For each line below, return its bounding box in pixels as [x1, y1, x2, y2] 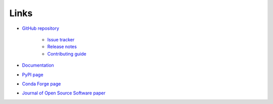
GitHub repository [22, 25, 59, 31]
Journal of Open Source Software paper [22, 90, 106, 96]
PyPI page [22, 71, 43, 78]
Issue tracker [47, 36, 75, 42]
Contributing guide [47, 50, 86, 57]
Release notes [47, 43, 77, 50]
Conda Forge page [22, 81, 61, 87]
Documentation [22, 62, 54, 68]
